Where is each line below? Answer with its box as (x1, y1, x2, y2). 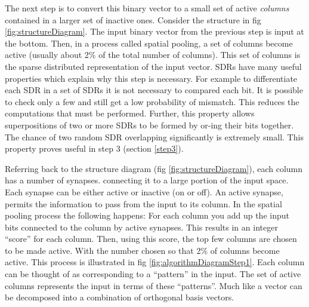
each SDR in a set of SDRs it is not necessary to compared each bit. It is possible (5, 84, 303, 96)
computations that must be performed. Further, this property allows (5, 107, 255, 119)
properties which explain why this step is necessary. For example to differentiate (5, 72, 298, 84)
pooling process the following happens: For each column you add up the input (5, 209, 289, 222)
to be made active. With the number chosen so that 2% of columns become (5, 244, 280, 256)
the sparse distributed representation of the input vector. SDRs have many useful (5, 60, 302, 72)
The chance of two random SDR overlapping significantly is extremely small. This (5, 130, 304, 143)
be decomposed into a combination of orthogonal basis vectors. (5, 291, 234, 303)
